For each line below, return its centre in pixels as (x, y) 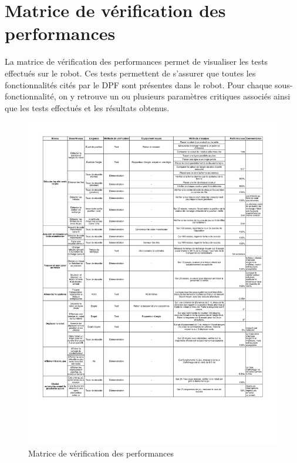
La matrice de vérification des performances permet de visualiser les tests (136, 61)
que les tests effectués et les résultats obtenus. (87, 107)
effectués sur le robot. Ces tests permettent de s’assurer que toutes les (130, 73)
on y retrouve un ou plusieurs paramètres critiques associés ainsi (175, 96)
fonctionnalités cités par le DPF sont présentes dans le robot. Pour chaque (139, 84)
